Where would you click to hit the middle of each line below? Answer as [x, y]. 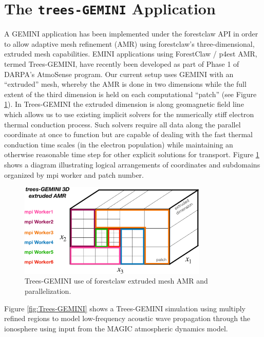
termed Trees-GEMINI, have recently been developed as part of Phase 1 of [122, 64]
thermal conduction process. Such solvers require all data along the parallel [122, 124]
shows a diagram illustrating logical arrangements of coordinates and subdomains [132, 164]
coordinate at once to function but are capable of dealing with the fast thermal [128, 134]
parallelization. [48, 291]
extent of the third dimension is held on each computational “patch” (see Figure [130, 94]
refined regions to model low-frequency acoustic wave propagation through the [127, 318]
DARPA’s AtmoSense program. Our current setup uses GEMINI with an [119, 74]
